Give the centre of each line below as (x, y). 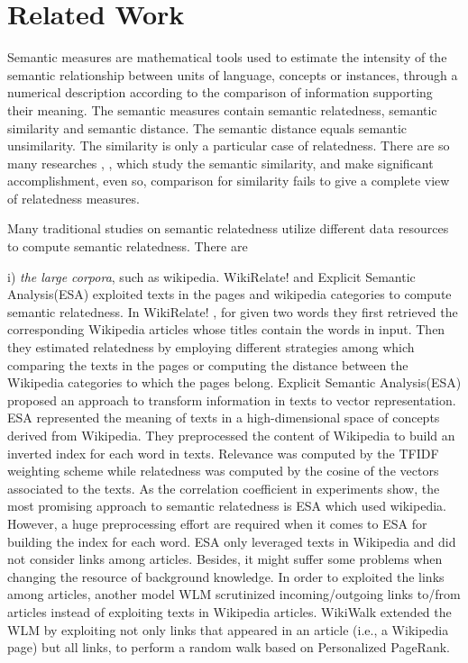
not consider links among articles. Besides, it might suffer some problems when (225, 559)
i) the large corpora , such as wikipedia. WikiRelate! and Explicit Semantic (211, 276)
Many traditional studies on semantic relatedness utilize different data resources (228, 228)
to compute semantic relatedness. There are (128, 246)
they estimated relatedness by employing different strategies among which (211, 347)
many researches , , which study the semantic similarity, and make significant (220, 163)
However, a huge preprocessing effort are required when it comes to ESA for (217, 523)
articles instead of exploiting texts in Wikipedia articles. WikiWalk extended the (229, 611)
